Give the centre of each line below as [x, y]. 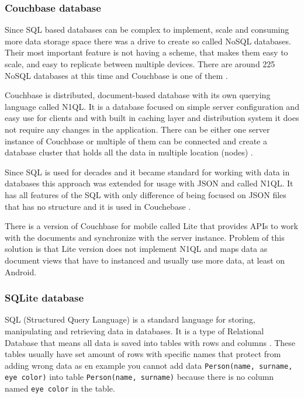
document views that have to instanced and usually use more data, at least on [145, 260]
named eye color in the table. [60, 388]
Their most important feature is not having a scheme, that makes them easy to [146, 52]
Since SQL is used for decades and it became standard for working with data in [147, 172]
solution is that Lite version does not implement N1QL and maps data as [136, 249]
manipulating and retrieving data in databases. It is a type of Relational [134, 330]
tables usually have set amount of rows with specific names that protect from [143, 354]
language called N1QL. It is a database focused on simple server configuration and [152, 106]
